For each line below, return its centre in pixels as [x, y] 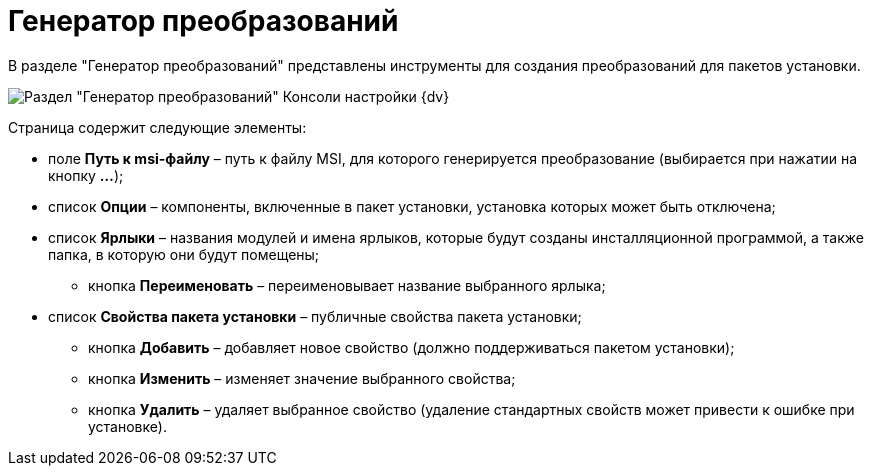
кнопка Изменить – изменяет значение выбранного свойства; [302, 378]
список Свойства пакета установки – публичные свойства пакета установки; [315, 316]
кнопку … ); [86, 175]
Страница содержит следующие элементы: [157, 127]
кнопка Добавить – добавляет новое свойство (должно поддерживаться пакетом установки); [411, 347]
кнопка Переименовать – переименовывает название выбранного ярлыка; [347, 285]
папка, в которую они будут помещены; [184, 254]
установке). [127, 426]
